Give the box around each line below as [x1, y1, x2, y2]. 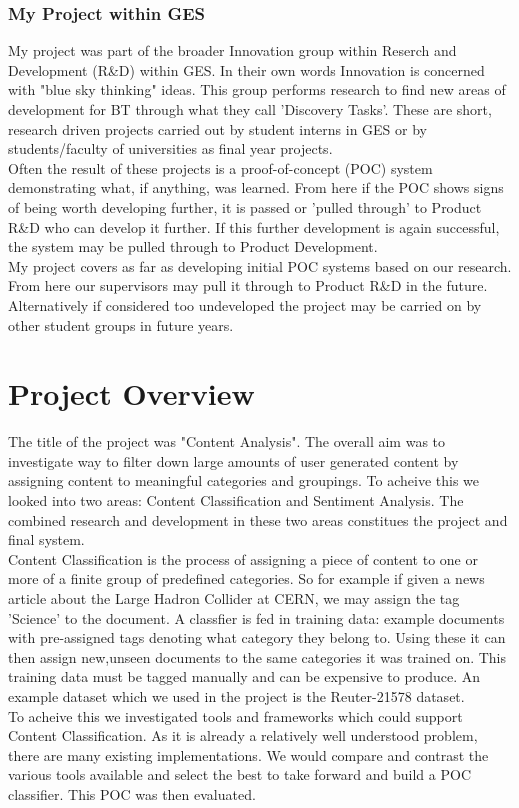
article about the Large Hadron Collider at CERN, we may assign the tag [8, 588, 460, 608]
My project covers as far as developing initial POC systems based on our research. [8, 255, 512, 276]
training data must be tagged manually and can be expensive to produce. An [8, 666, 480, 687]
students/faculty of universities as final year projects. [8, 138, 333, 159]
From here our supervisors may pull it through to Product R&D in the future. [8, 275, 488, 296]
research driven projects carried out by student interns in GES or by [8, 118, 427, 139]
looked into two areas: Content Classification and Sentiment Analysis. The [8, 490, 464, 511]
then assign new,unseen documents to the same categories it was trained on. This [8, 646, 507, 667]
